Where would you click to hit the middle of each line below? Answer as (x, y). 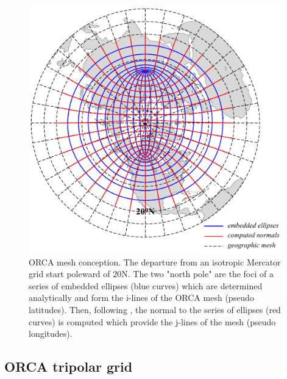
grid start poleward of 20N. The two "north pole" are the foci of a (151, 274)
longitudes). (51, 334)
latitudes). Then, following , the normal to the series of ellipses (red (155, 309)
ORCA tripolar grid (69, 366)
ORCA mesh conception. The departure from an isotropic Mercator (155, 262)
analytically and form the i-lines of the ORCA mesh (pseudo (141, 298)
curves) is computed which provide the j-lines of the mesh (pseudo (152, 321)
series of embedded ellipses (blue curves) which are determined (146, 285)
